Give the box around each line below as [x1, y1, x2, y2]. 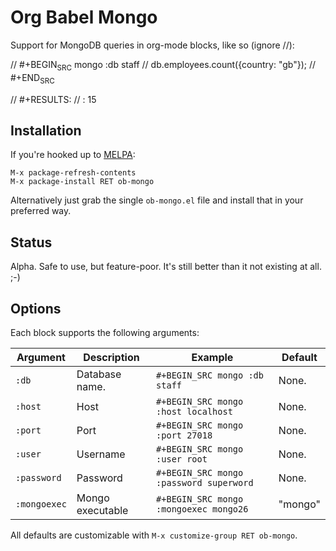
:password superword [156, 477, 254, 488]
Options [10, 300, 62, 317]
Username [76, 447, 126, 461]
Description [83, 350, 140, 364]
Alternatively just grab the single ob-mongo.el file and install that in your [10, 194, 304, 206]
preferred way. [10, 205, 72, 217]
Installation [10, 122, 82, 139]
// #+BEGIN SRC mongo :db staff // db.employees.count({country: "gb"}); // [10, 58, 317, 73]
